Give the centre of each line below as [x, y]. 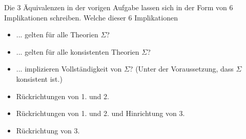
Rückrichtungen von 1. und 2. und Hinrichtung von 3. [100, 113]
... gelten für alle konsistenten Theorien [78, 51]
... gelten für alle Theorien [57, 34]
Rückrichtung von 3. [48, 130]
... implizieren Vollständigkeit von [69, 69]
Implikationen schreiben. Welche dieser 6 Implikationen [91, 17]
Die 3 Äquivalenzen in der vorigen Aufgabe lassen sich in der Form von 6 [119, 7]
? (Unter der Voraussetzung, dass [181, 69]
